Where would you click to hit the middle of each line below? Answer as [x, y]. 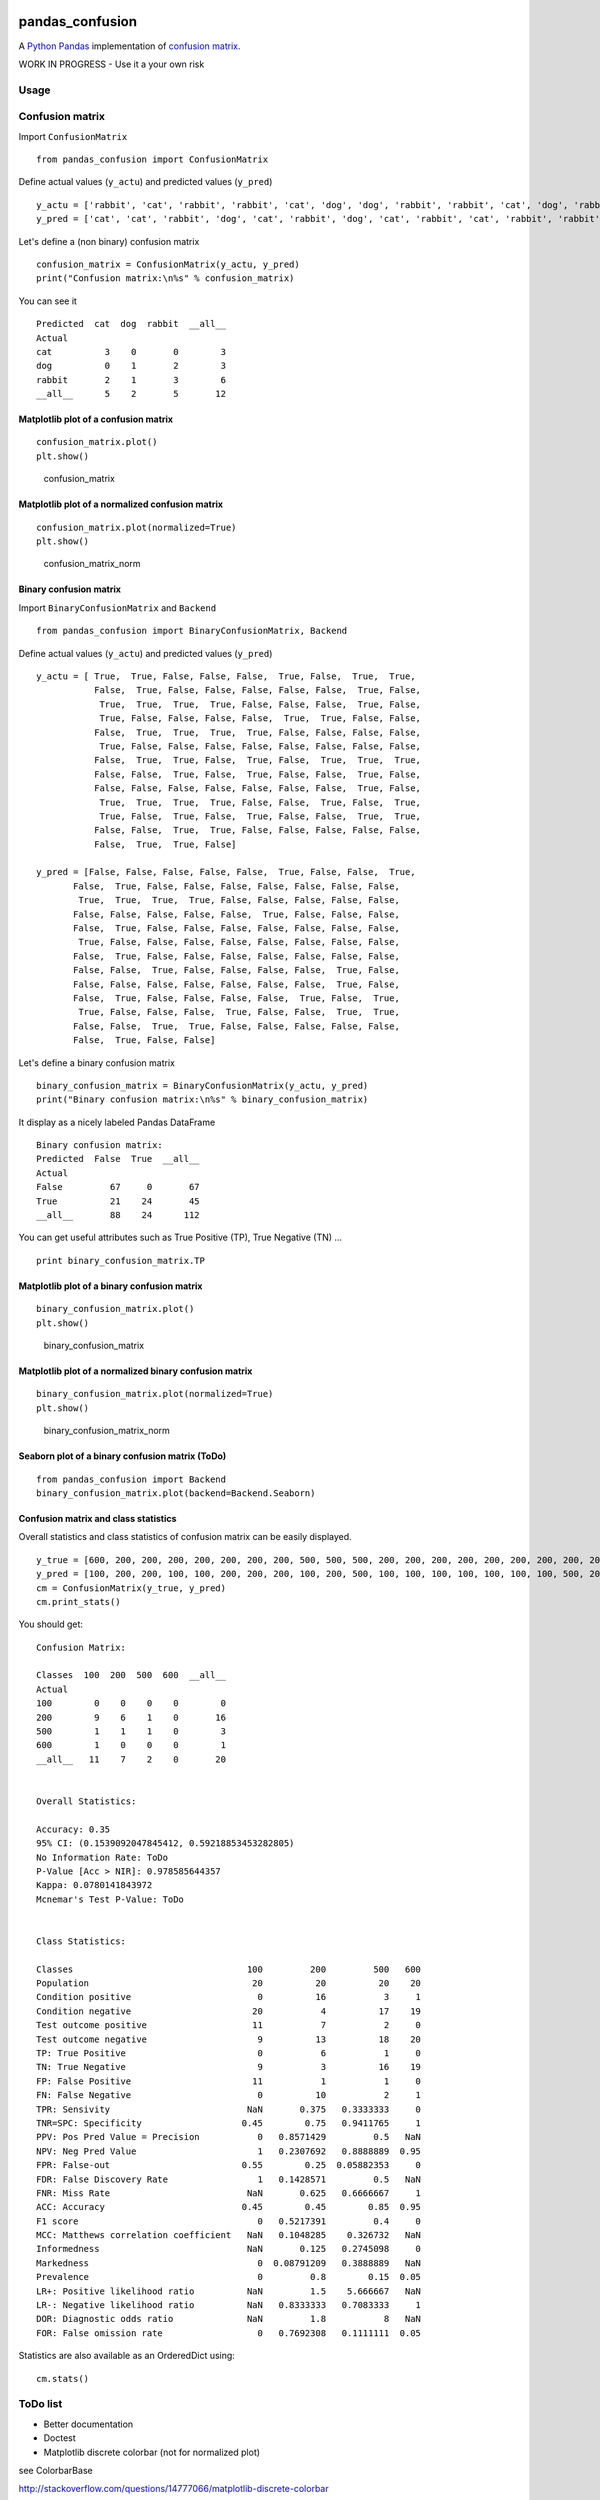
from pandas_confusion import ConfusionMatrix [152, 159]
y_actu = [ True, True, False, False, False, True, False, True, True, [226, 676]
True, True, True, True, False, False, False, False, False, [239, 900]
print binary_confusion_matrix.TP [120, 1260]
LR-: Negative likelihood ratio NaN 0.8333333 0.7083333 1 [229, 2305]
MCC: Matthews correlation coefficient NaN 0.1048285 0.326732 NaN [229, 2235]
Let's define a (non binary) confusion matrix [109, 241]
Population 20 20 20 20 [229, 1983]
